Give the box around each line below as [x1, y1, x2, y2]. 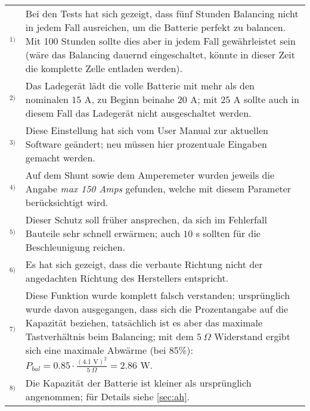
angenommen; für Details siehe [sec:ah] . [25, 389, 190, 403]
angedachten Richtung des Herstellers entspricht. [25, 271, 229, 285]
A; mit [190, 92, 218, 106]
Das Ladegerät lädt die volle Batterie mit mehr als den [25, 79, 255, 92]
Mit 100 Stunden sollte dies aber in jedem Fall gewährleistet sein [25, 34, 296, 48]
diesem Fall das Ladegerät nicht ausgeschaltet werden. [25, 106, 252, 120]
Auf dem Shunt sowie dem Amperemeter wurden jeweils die [25, 168, 275, 182]
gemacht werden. [25, 151, 95, 164]
